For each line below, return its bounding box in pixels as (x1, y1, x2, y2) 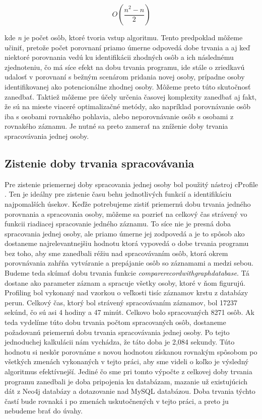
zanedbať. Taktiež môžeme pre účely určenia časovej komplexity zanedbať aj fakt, (5, 91, 257, 102)
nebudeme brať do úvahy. (5, 405, 83, 416)
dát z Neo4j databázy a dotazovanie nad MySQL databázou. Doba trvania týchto (5, 386, 255, 396)
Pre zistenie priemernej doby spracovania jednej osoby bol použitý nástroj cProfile (5, 179, 258, 189)
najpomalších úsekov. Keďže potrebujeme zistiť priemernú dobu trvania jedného (5, 198, 251, 209)
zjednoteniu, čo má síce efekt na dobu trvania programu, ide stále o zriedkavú (5, 61, 245, 72)
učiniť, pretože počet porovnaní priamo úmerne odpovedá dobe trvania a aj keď (5, 42, 250, 52)
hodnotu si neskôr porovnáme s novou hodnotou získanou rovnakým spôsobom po (5, 346, 257, 357)
